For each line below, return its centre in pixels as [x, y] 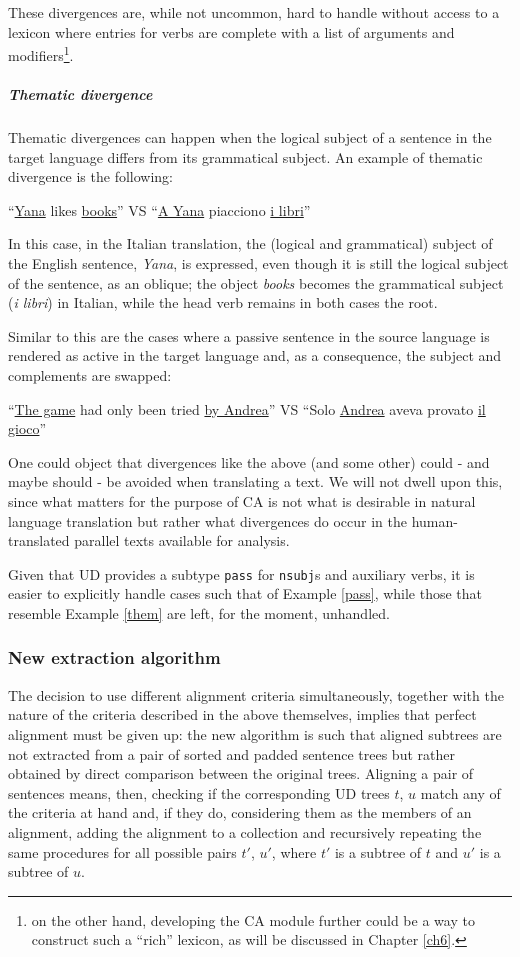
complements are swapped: [90, 374]
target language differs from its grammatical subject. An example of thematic [245, 156]
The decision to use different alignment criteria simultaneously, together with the [256, 694]
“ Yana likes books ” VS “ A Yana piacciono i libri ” [159, 209]
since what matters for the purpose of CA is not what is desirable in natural [242, 500]
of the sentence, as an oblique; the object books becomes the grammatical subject [256, 282]
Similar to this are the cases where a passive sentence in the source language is [249, 335]
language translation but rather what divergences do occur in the [207, 520]
